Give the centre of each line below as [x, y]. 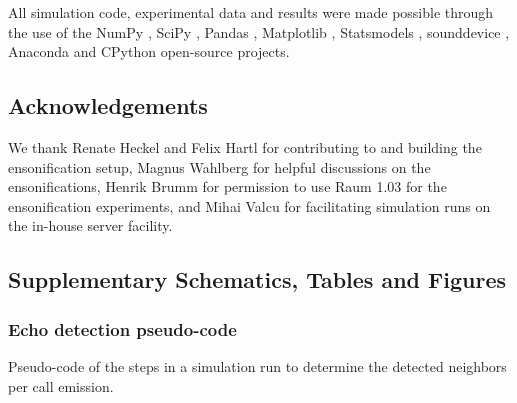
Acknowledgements [108, 105]
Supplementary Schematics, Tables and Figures [257, 279]
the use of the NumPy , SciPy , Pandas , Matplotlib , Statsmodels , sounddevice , [259, 31]
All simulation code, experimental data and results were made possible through [251, 12]
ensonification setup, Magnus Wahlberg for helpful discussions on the [219, 166]
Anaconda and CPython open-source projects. [149, 51]
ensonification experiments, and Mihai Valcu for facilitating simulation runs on [249, 205]
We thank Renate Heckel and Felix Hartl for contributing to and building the [245, 146]
